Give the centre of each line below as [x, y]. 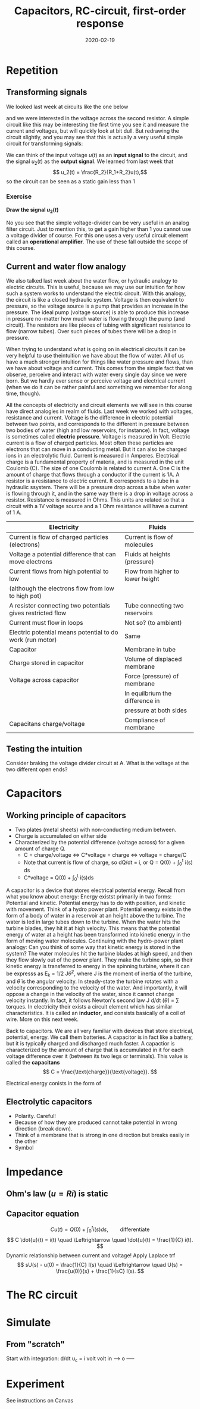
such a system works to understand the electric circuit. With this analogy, [96, 293]
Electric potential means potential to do [64, 633]
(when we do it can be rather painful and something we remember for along [99, 387]
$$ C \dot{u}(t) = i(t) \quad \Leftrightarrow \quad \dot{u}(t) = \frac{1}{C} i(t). [100, 1240]
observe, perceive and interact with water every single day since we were [97, 375]
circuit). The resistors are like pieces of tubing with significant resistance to [99, 325]
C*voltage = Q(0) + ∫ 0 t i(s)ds [59, 878]
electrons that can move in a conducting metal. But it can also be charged [97, 449]
